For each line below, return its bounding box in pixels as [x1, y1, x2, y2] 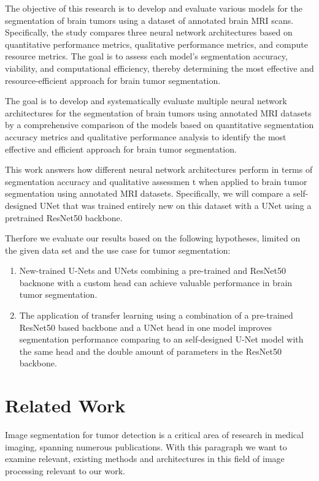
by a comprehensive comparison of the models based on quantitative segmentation [5, 118, 314, 131]
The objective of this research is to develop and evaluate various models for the [5, 2, 303, 14]
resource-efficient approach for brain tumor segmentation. [5, 74, 221, 86]
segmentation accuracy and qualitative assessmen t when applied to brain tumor [5, 175, 307, 187]
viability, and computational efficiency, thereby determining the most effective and [5, 61, 314, 74]
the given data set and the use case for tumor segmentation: [5, 243, 231, 256]
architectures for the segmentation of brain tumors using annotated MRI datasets [5, 106, 312, 119]
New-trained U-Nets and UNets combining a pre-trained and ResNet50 [19, 264, 286, 277]
